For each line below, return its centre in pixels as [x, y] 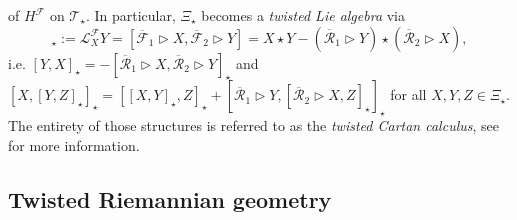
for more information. [74, 144]
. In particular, [130, 15]
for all [408, 94]
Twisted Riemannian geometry [170, 198]
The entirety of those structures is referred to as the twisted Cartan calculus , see [254, 125]
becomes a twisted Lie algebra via [303, 15]
